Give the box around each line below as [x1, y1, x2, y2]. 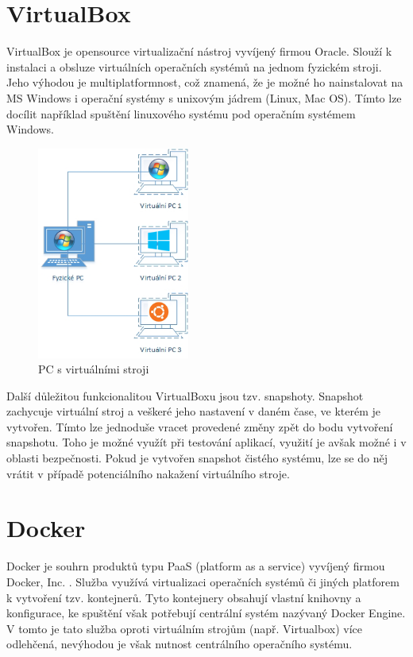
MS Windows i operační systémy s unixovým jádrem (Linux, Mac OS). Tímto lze [6, 89, 402, 106]
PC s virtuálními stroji [38, 361, 149, 377]
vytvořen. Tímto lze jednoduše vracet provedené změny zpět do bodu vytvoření [6, 418, 393, 435]
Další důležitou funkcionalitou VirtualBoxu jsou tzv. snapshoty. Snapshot [6, 387, 364, 404]
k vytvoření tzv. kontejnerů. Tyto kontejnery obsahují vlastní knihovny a [6, 589, 361, 605]
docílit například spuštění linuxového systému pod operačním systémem [6, 105, 356, 122]
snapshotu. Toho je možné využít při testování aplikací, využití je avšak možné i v [6, 434, 407, 450]
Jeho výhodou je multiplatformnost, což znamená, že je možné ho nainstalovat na [6, 74, 403, 91]
